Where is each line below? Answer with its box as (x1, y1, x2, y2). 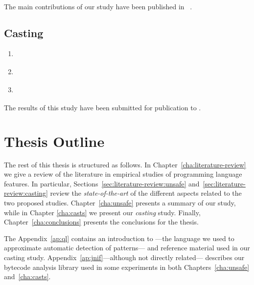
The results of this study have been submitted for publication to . (4, 102, 201, 112)
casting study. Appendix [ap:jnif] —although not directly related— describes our (4, 252, 245, 262)
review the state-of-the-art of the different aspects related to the (50, 188, 242, 198)
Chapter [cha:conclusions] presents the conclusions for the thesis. (4, 217, 199, 227)
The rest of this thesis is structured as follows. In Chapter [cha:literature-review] (4, 159, 246, 169)
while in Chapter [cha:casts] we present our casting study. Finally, (4, 207, 201, 217)
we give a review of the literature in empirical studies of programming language (4, 169, 242, 179)
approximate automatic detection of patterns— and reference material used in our (4, 243, 250, 253)
